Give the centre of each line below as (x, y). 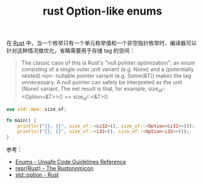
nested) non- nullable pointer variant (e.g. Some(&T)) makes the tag (106, 76)
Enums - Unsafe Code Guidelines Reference (70, 162)
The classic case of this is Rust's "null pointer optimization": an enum (108, 63)
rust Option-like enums (102, 11)
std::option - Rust (37, 175)
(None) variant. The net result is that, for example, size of (92, 90)
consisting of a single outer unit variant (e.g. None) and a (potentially (107, 69)
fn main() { (21, 120)
